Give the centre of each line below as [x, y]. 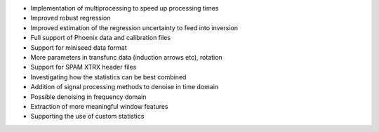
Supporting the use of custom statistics [87, 117]
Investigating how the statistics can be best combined [108, 77]
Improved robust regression [71, 18]
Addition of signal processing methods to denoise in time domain [125, 87]
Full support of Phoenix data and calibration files [101, 38]
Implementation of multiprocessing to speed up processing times [125, 8]
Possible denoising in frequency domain [88, 97]
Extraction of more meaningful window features [99, 106]
